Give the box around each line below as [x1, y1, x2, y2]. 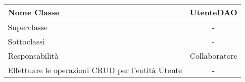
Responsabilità [8, 50, 59, 61]
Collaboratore [190, 50, 238, 61]
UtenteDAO [190, 6, 238, 18]
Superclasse [8, 21, 48, 33]
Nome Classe [8, 6, 59, 18]
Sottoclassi [8, 36, 45, 47]
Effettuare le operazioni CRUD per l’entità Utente [8, 64, 182, 76]
